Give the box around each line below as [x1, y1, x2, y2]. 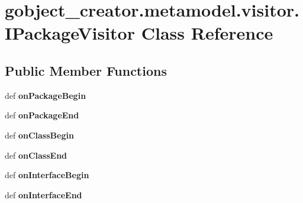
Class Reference [141, 21, 273, 45]
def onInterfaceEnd [5, 188, 82, 201]
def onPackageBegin [5, 89, 86, 101]
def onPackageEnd [5, 109, 79, 121]
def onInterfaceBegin [5, 169, 89, 181]
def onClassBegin [5, 128, 74, 141]
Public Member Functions [5, 61, 167, 79]
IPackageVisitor [5, 21, 135, 45]
